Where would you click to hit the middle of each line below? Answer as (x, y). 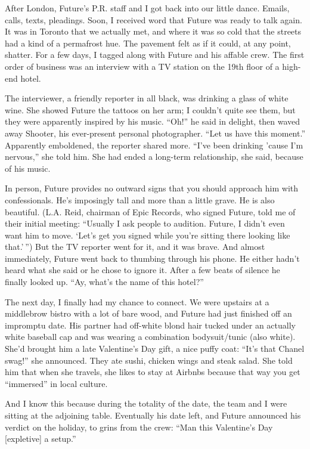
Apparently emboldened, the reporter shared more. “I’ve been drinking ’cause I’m (154, 145)
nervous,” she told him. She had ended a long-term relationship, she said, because (154, 157)
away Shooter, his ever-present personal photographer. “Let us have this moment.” (155, 133)
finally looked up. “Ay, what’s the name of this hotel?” (104, 282)
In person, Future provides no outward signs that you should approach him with (151, 188)
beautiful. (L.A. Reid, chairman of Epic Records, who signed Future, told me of (150, 211)
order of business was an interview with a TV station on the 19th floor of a (142, 66)
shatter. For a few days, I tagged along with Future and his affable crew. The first (155, 55)
